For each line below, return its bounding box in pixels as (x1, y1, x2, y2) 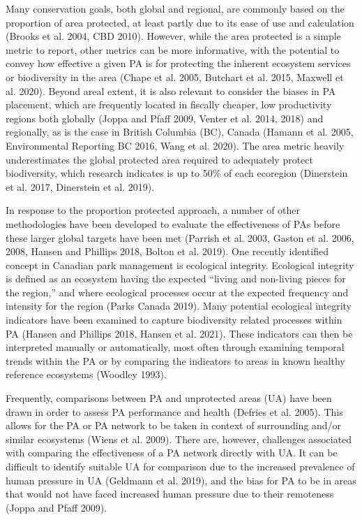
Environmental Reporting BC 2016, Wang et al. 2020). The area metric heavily (6, 138, 345, 152)
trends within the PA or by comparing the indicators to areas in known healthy (6, 353, 345, 368)
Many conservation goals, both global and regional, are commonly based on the (6, 1, 345, 15)
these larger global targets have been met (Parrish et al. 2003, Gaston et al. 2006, (6, 230, 354, 245)
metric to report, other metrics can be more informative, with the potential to (6, 42, 340, 57)
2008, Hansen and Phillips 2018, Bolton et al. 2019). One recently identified (6, 244, 329, 259)
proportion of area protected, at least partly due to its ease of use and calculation (6, 15, 354, 29)
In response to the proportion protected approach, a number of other (6, 203, 301, 217)
